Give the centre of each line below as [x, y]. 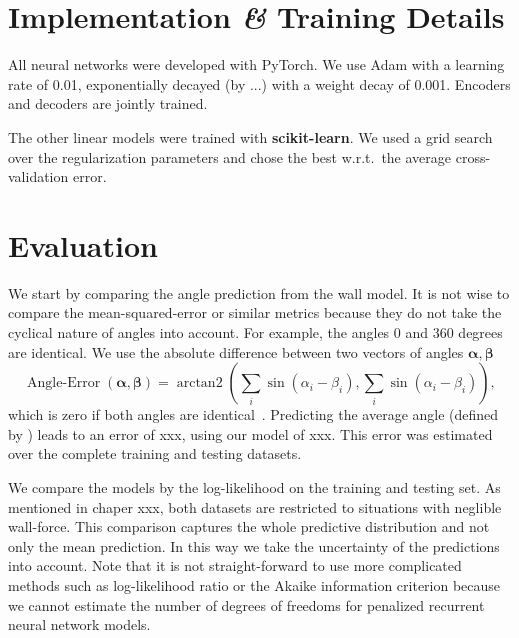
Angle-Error [64, 383]
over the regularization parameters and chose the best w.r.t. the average [230, 156]
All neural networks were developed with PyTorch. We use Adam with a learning [256, 64]
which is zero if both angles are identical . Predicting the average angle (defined [253, 414]
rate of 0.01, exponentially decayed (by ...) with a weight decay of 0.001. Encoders [259, 83]
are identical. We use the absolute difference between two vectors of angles [236, 351]
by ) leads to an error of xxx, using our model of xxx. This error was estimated [250, 433]
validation [38, 176]
